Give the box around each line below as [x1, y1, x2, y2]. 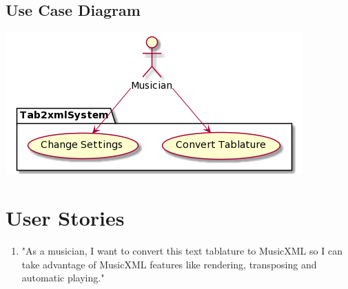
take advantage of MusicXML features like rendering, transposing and [21, 257, 317, 271]
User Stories [6, 203, 125, 231]
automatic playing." [21, 270, 105, 285]
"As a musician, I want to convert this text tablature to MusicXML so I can [21, 243, 342, 257]
